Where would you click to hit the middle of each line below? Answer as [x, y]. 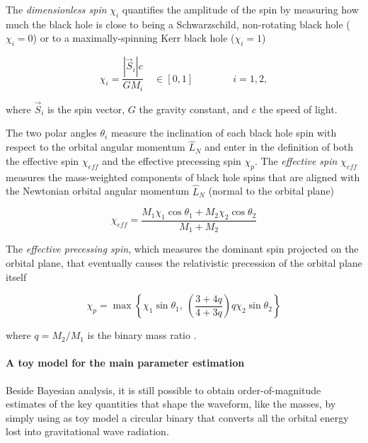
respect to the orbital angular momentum [96, 147]
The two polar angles [51, 133]
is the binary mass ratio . [142, 335]
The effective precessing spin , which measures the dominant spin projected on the [182, 249]
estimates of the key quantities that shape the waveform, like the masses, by [171, 404]
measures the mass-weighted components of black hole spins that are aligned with [183, 177]
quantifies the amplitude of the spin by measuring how [240, 9]
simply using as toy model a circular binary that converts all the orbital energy [177, 417]
